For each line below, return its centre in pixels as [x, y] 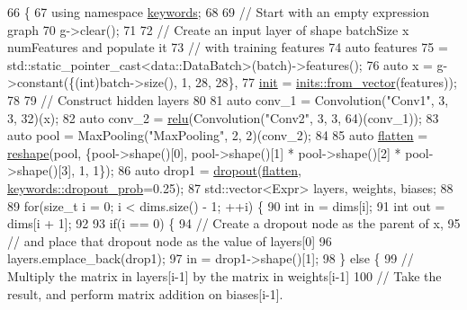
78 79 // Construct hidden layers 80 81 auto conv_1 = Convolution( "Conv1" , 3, [228, 99]
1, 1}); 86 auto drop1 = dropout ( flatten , [190, 170]
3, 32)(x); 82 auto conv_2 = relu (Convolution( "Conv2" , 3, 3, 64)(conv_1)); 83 [223, 117]
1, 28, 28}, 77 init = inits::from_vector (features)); [319, 82]
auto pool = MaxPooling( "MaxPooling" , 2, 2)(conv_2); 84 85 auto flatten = [218, 135]
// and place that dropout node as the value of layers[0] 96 [170, 240]
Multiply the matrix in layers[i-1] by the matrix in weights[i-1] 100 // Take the [225, 275]
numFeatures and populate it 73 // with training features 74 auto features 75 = [228, 47]
